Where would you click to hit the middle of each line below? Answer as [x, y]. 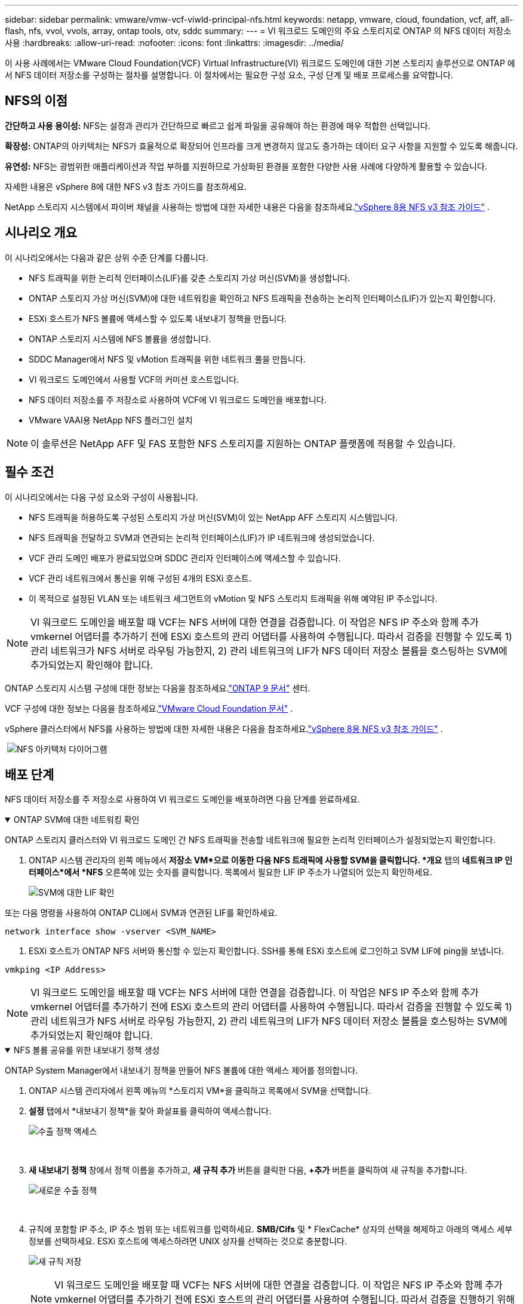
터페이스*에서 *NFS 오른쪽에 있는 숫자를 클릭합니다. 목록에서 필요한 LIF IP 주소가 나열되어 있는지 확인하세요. [230, 872]
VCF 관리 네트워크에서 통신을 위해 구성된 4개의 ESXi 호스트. [140, 578]
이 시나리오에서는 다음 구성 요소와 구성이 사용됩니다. [101, 497]
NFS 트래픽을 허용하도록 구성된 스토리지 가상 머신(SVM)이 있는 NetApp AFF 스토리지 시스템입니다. [213, 517]
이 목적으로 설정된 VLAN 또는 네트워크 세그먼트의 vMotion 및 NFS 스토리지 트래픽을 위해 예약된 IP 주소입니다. [233, 598]
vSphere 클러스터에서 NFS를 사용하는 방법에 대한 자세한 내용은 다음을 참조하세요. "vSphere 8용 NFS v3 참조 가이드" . [224, 728]
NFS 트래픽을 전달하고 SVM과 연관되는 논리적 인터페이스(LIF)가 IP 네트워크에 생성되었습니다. [202, 537]
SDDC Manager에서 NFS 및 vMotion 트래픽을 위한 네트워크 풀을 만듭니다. [167, 359]
